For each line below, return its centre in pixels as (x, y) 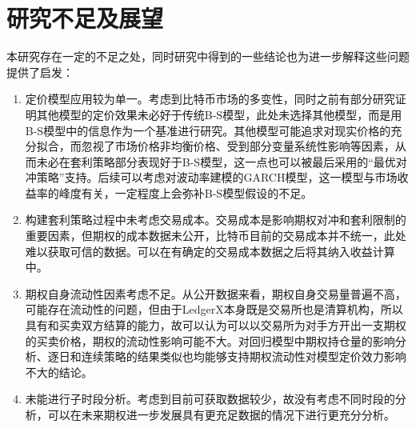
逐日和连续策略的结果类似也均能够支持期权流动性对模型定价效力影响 (227, 356)
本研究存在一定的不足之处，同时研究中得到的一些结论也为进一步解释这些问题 (208, 56)
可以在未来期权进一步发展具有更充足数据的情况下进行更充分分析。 (221, 414)
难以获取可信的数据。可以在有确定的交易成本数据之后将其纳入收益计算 (210, 251)
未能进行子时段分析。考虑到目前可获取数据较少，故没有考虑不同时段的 (210, 399)
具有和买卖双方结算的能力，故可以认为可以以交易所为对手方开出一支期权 (216, 325)
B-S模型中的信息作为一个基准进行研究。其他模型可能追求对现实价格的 (208, 130)
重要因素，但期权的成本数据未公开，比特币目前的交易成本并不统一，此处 (216, 236)
